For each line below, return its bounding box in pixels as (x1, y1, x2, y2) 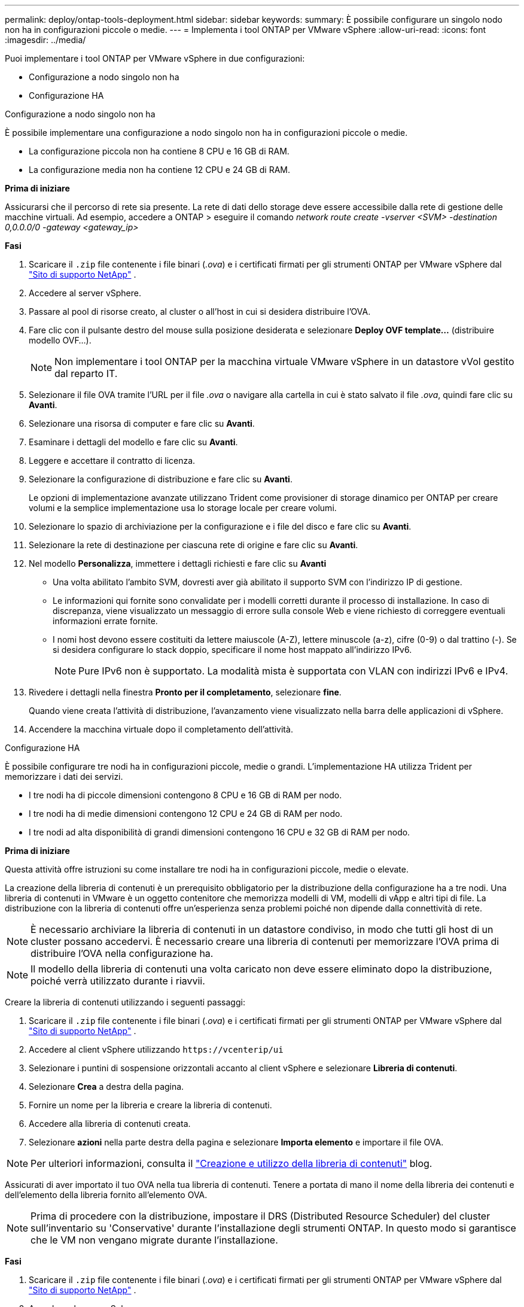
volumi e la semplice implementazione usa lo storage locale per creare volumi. (29, 503, 337, 513)
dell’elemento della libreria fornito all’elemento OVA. (5, 1190, 208, 1200)
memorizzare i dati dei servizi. (5, 771, 123, 782)
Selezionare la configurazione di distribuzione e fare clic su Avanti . (29, 474, 293, 484)
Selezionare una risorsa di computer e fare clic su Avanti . (29, 418, 255, 428)
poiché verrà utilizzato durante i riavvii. (31, 975, 205, 987)
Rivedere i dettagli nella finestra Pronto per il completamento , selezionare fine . (29, 687, 342, 697)
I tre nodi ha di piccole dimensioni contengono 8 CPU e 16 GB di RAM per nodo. (29, 790, 342, 800)
